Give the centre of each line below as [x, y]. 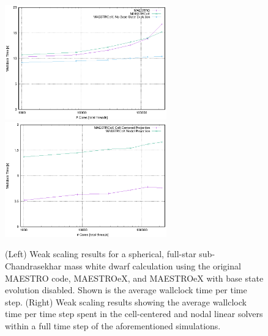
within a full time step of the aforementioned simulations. [113, 325]
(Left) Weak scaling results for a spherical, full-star [101, 254]
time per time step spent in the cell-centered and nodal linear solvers [134, 314]
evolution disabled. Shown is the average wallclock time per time [126, 290]
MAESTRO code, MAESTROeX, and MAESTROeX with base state [134, 278]
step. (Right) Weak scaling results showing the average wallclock [126, 301]
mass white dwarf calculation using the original [153, 265]
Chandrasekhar [33, 265]
